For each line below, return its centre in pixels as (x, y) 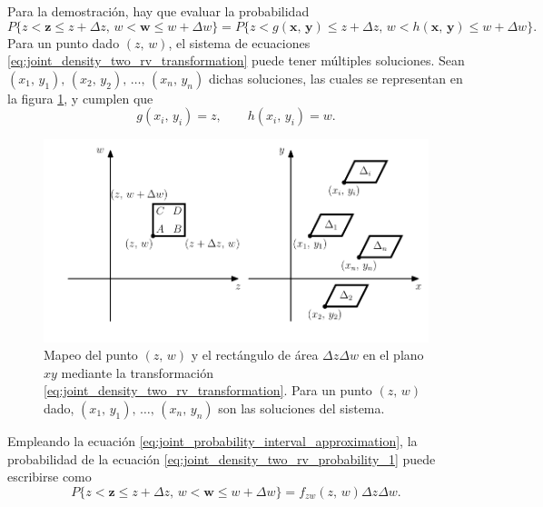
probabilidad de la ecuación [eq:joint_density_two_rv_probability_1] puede (222, 458)
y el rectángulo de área (255, 355)
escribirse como (49, 477)
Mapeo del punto (91, 355)
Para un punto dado (64, 42)
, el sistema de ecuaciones (239, 42)
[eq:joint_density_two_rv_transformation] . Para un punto (208, 390)
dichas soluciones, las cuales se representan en (336, 78)
